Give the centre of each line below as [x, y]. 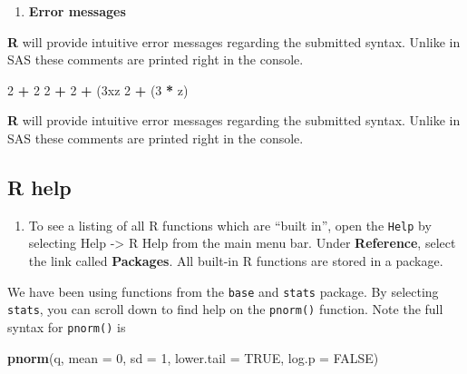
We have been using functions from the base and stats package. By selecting [223, 291]
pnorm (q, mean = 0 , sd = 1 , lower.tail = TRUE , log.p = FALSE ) [193, 357]
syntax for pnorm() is [67, 326]
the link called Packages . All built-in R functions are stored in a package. [236, 261]
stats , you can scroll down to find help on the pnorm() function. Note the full [225, 309]
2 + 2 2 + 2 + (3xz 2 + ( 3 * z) [98, 89]
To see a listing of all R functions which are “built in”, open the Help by [230, 225]
